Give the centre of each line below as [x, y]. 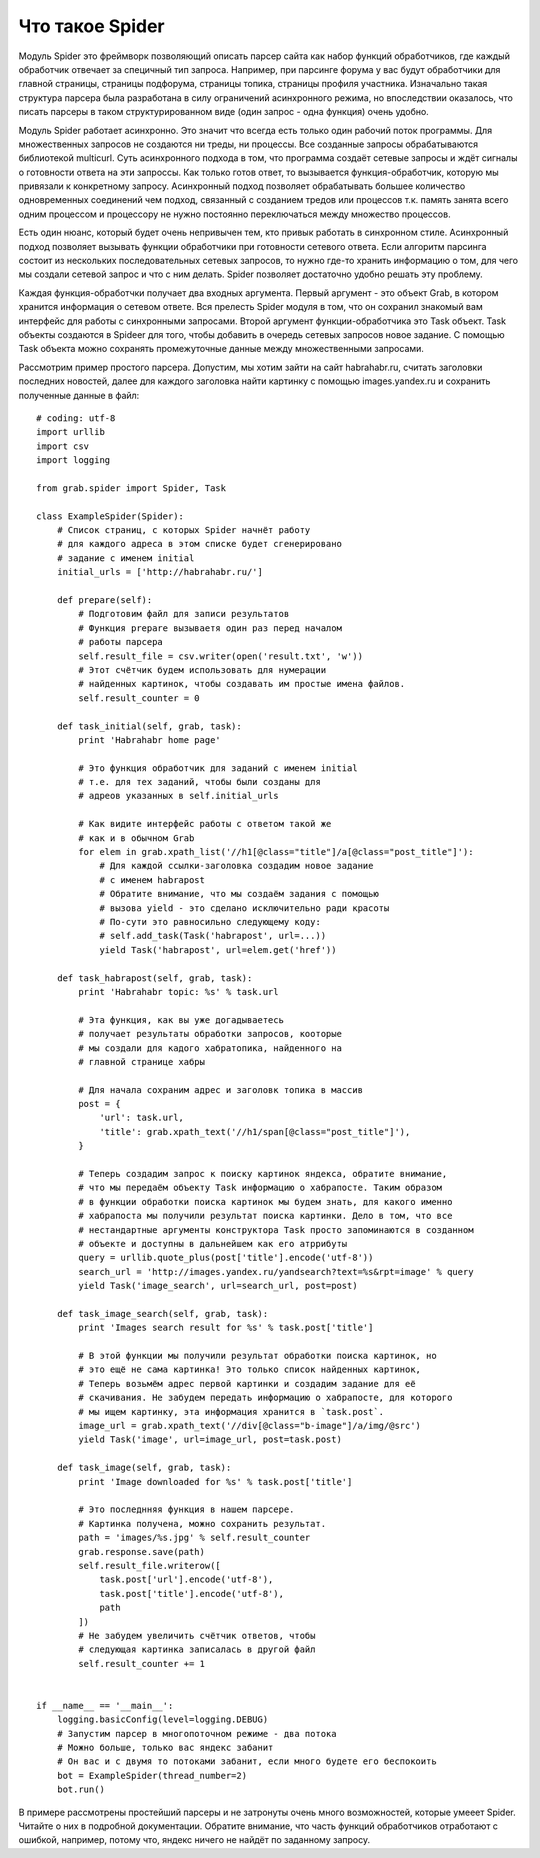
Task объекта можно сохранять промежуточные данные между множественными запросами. [221, 349]
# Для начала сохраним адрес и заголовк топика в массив [221, 1089]
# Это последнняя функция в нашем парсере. [186, 1509]
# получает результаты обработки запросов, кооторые [210, 1034]
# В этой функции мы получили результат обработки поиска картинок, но [257, 1356]
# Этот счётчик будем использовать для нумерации [202, 669]
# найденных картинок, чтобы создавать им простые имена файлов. [242, 684]
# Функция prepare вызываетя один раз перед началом [210, 628]
